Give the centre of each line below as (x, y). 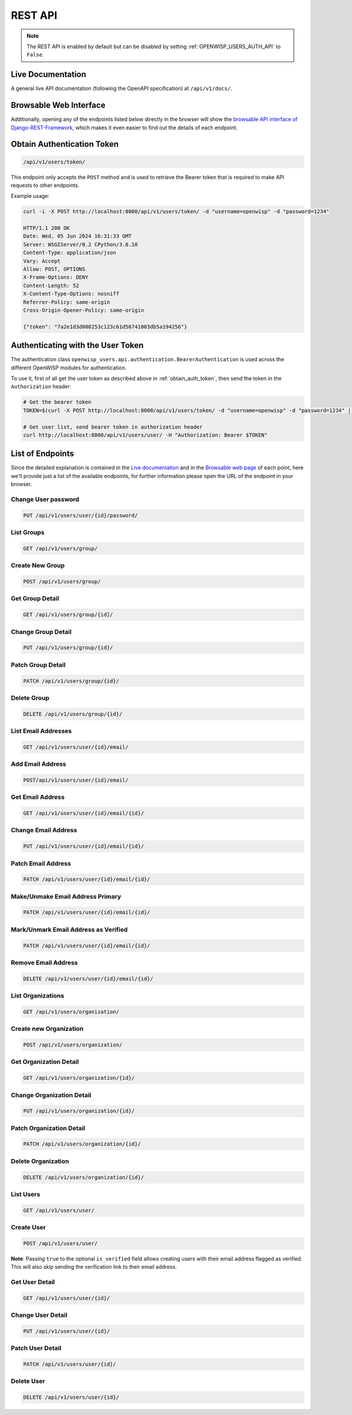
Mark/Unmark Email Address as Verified (69, 929)
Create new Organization (47, 1029)
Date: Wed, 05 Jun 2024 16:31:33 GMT (77, 236)
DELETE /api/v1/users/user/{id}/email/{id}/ (88, 979)
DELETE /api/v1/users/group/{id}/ (73, 714)
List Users (26, 1194)
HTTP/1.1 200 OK (47, 228)
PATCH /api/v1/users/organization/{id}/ (82, 1144)
